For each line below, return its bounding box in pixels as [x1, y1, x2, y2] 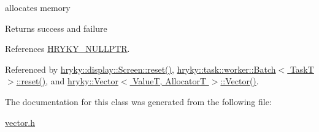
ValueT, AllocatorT [133, 75, 207, 87]
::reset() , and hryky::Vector [16, 75, 118, 87]
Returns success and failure [5, 21, 107, 34]
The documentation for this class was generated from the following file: [5, 95, 272, 108]
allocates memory [5, 1, 71, 13]
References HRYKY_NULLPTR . [5, 42, 130, 55]
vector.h [5, 116, 36, 128]
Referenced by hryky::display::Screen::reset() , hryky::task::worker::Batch [5, 62, 276, 75]
